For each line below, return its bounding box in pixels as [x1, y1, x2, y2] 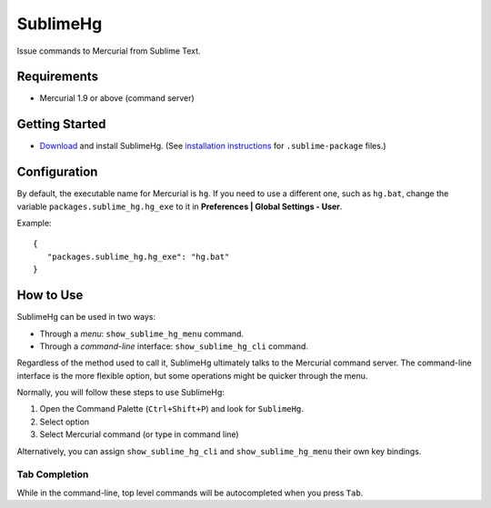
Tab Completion [16, 468, 89, 481]
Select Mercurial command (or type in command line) [39, 429, 240, 440]
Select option [39, 416, 90, 427]
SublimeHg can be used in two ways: [16, 312, 156, 323]
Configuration [16, 164, 98, 180]
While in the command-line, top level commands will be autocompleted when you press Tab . [16, 487, 364, 498]
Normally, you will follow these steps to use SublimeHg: [16, 387, 225, 398]
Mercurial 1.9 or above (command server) [39, 93, 195, 104]
